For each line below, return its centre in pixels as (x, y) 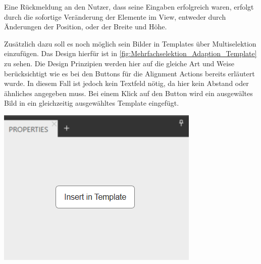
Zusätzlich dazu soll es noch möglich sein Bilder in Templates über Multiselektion (130, 43)
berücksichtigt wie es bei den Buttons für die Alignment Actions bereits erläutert (129, 73)
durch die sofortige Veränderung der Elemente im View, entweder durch (115, 16)
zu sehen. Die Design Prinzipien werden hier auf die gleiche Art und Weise (119, 63)
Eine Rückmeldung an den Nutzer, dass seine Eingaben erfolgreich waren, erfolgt (129, 7)
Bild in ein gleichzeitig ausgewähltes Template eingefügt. (92, 103)
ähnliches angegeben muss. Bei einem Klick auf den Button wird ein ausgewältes (128, 93)
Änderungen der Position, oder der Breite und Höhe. (86, 27)
